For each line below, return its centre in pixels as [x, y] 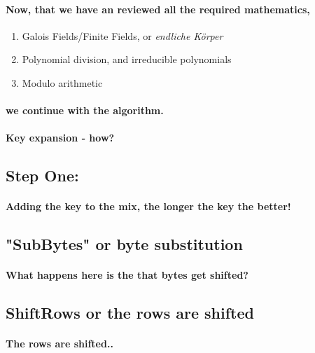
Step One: [42, 175]
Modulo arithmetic [62, 82]
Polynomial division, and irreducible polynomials [127, 59]
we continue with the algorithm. [85, 110]
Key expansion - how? [60, 138]
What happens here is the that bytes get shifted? [127, 275]
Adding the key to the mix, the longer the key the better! [148, 206]
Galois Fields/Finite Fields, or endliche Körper [122, 35]
